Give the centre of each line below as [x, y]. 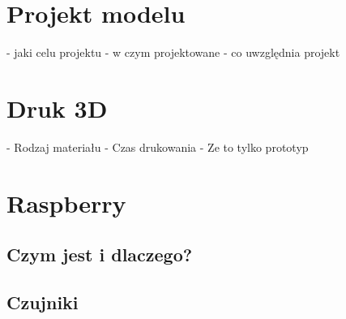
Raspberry [66, 203]
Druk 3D [57, 108]
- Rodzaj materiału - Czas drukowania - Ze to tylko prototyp [158, 147]
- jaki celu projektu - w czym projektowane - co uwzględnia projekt [173, 52]
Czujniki [43, 302]
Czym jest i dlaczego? [100, 254]
